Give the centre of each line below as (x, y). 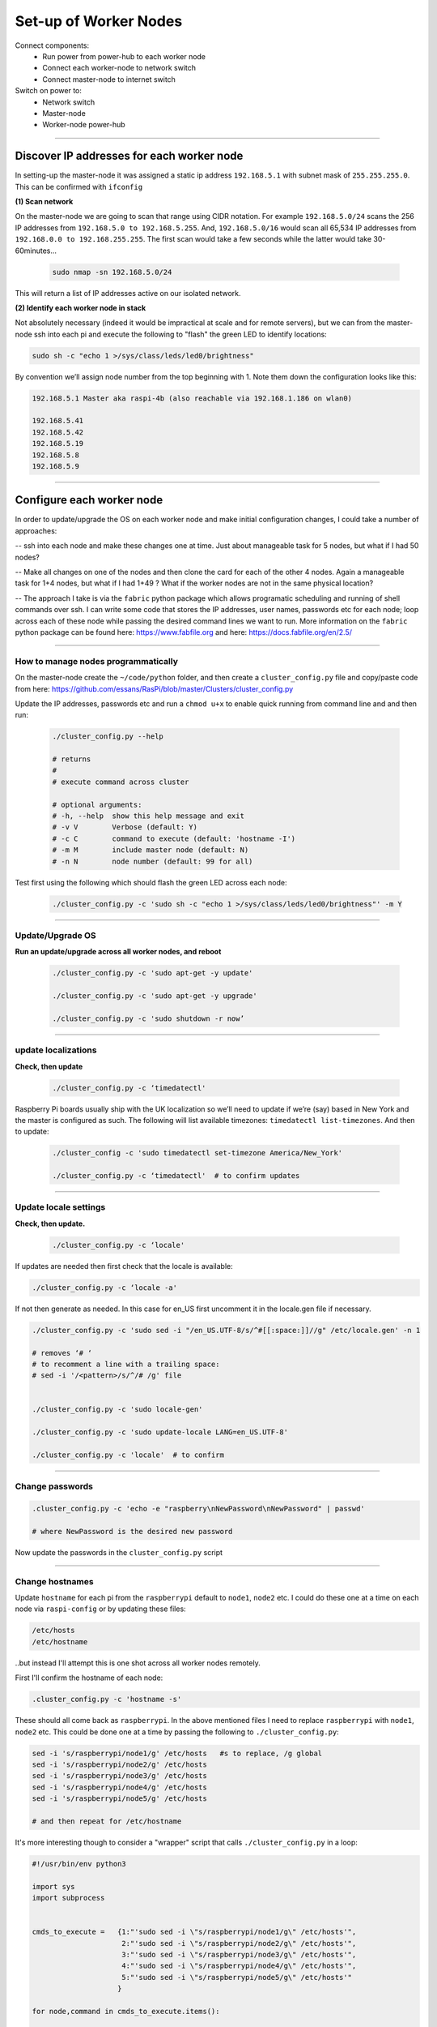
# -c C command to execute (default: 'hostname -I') (174, 838)
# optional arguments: (97, 804)
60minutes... (36, 251)
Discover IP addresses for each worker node (129, 156)
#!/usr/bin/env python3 (79, 1864)
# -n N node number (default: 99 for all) (153, 861)
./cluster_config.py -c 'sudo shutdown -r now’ (148, 1018)
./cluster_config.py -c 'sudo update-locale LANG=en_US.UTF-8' (160, 1432)
